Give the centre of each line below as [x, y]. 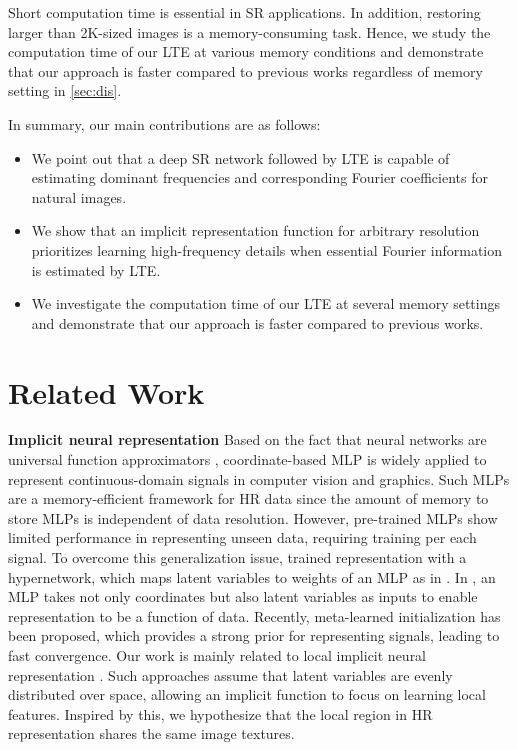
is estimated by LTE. [96, 269]
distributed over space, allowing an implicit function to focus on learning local [247, 694]
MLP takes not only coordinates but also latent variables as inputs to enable [243, 596]
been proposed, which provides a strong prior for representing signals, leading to [254, 635]
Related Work [106, 391]
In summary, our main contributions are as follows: [164, 123]
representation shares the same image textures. [151, 733]
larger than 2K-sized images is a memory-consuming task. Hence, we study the [249, 31]
